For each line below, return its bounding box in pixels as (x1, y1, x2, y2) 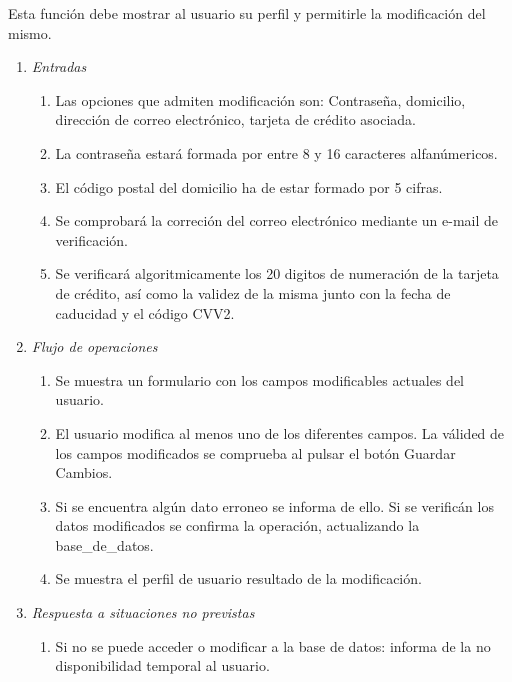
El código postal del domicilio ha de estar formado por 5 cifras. (55, 176, 443, 197)
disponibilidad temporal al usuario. (55, 655, 270, 676)
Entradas (31, 56, 87, 77)
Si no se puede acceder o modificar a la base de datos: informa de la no (55, 635, 491, 656)
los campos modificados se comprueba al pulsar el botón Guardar (55, 442, 456, 463)
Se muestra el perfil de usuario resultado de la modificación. (55, 568, 422, 589)
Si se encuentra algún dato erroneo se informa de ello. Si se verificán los (55, 495, 494, 516)
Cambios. (55, 462, 113, 483)
